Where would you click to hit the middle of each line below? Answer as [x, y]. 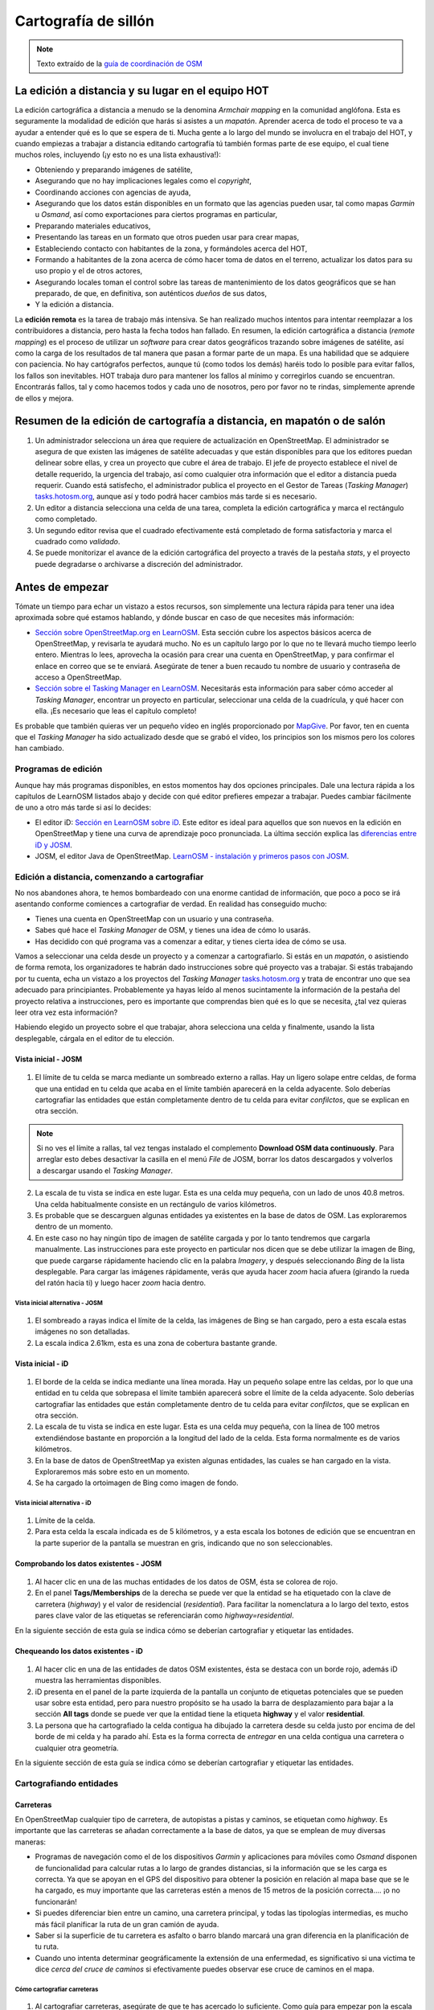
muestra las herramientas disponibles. [98, 1680]
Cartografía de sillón [84, 21]
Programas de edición [59, 769]
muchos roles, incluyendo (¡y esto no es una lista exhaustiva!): [118, 155]
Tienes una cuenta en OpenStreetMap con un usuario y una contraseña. [154, 919]
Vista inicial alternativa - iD [53, 1503]
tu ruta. [47, 1946]
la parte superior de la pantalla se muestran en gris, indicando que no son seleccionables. [184, 1543]
